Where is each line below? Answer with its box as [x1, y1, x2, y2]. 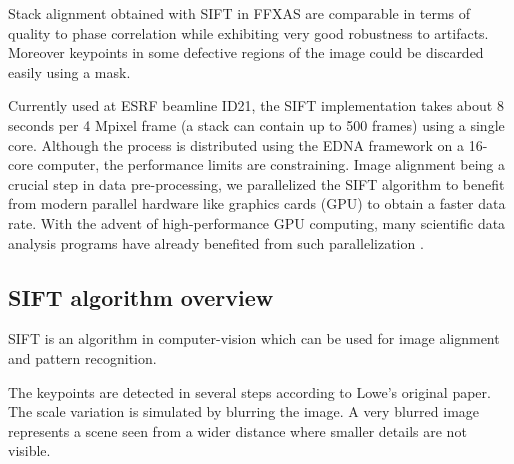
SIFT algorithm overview [8, 281, 274, 312]
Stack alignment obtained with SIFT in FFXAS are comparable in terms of [8, 3, 471, 23]
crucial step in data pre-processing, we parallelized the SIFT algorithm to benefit [8, 173, 505, 194]
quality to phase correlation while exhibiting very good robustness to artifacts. [8, 22, 489, 43]
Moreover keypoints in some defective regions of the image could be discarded [8, 42, 484, 63]
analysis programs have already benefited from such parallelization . [8, 232, 424, 253]
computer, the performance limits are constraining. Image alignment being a [37, 154, 505, 175]
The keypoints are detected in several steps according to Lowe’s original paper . [8, 381, 491, 402]
